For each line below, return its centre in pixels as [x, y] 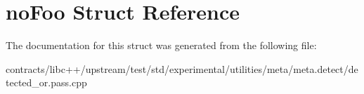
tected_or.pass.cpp [46, 82]
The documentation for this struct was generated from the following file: [161, 45]
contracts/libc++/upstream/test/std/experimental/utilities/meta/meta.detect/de [182, 68]
